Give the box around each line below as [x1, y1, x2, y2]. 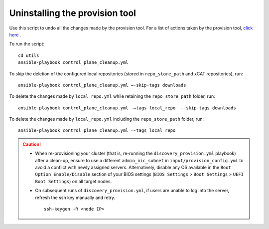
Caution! [22, 141, 41, 147]
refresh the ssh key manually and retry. [35, 195, 116, 201]
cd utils [18, 52, 39, 58]
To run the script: [9, 41, 45, 47]
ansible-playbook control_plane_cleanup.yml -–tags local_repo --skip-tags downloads [18, 105, 236, 111]
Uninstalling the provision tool [9, 7, 136, 18]
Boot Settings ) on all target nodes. [35, 178, 112, 184]
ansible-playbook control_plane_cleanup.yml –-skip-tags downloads [18, 82, 186, 88]
